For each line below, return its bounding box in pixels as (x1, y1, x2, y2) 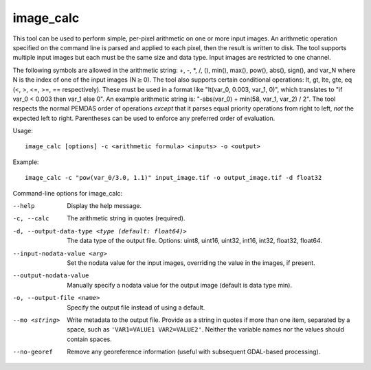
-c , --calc (12, 215, 49, 222)
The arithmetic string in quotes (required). (67, 214, 185, 222)
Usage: (12, 127, 34, 135)
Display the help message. (67, 202, 142, 210)
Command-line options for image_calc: (12, 189, 123, 197)
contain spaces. (67, 335, 113, 343)
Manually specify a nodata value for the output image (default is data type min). (67, 281, 292, 289)
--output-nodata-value (12, 272, 89, 279)
